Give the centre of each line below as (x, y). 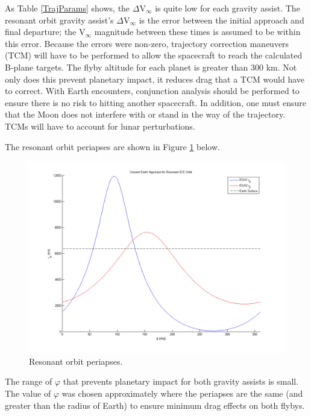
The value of (28, 393)
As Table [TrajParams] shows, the (68, 8)
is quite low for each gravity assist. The (228, 8)
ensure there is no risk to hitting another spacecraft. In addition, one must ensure (156, 102)
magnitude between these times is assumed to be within (197, 32)
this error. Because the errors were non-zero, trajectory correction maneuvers (147, 43)
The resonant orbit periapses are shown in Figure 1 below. (112, 146)
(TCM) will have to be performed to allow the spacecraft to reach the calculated (154, 55)
